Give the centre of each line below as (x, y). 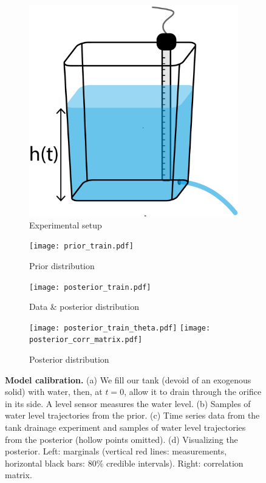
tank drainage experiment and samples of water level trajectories (125, 427)
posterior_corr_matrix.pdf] (86, 340)
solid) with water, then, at (54, 392)
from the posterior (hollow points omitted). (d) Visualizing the (121, 439)
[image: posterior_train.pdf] (90, 287)
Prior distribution (62, 265)
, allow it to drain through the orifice (193, 392)
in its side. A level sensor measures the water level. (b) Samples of (128, 403)
